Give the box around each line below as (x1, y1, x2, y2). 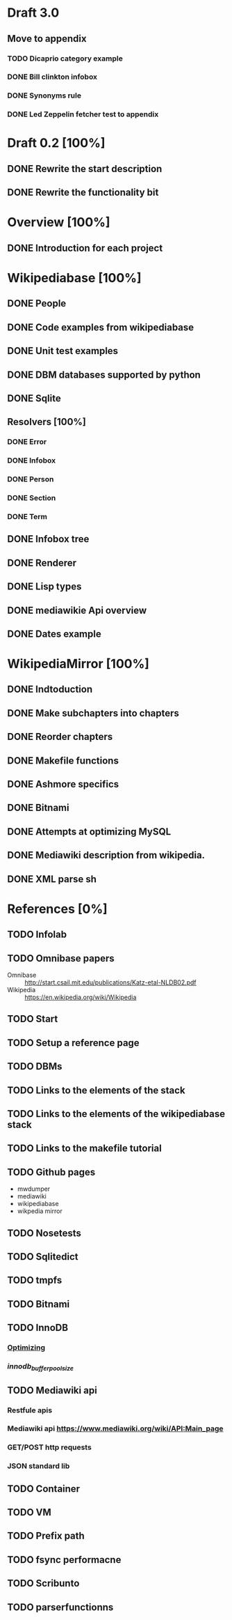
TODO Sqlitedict (7, 1251, 78, 1263)
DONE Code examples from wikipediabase (7, 321, 194, 333)
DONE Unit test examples (7, 345, 119, 357)
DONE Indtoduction (7, 684, 92, 695)
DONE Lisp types (7, 580, 82, 593)
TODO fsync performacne (7, 1554, 122, 1566)
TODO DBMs (7, 1060, 63, 1072)
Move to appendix (7, 33, 87, 45)
